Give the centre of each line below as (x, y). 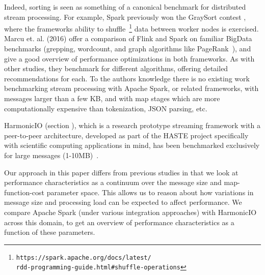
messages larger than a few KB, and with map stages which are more (112, 98)
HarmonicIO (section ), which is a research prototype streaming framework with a (132, 125)
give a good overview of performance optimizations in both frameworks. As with (129, 58)
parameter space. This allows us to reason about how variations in (150, 192)
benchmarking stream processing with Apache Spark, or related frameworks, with (131, 88)
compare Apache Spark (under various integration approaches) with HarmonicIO (130, 212)
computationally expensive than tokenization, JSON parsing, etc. (106, 108)
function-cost (24, 192)
